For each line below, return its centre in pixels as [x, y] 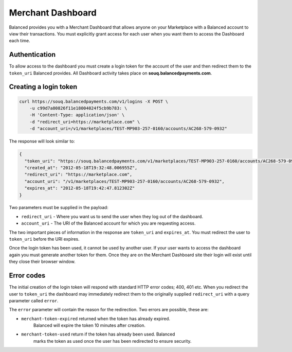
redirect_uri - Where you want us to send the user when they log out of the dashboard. [112, 216]
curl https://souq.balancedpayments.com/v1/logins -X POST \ [94, 101]
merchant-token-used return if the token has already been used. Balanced [98, 334]
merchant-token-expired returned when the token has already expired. [96, 318]
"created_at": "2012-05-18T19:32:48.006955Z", [81, 167]
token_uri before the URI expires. [44, 239]
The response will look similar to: [42, 141]
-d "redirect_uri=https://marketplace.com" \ [85, 122]
